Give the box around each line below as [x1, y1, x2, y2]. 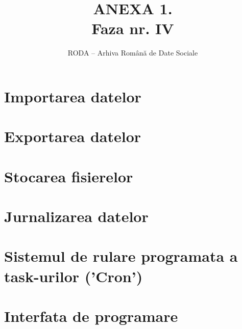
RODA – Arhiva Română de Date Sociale [67, 47, 198, 58]
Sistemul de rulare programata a [4, 245, 238, 266]
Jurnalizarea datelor [4, 206, 149, 227]
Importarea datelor [4, 86, 141, 106]
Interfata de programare [4, 305, 178, 326]
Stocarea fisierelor [4, 166, 133, 186]
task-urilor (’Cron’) [4, 265, 143, 286]
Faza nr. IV [91, 18, 174, 39]
